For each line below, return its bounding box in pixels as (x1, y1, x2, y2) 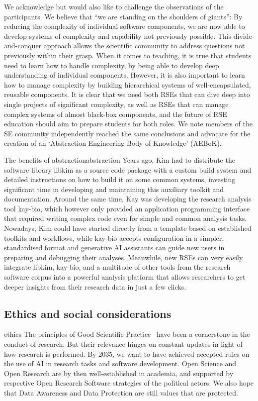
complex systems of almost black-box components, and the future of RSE (4, 108, 227, 119)
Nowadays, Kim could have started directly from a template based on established (4, 223, 252, 233)
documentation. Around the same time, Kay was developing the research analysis (4, 194, 252, 204)
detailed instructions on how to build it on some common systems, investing (4, 174, 236, 185)
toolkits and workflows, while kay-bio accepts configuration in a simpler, (4, 232, 224, 243)
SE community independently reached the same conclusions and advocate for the (4, 128, 251, 138)
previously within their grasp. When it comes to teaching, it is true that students (4, 50, 252, 60)
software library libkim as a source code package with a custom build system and (4, 164, 252, 175)
